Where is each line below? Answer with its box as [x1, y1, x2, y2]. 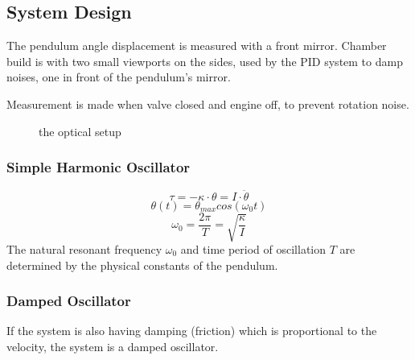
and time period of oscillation [180, 241, 327, 257]
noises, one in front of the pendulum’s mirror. [6, 68, 231, 85]
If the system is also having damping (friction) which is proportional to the [6, 322, 377, 339]
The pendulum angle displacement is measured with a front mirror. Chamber [6, 37, 387, 54]
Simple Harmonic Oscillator [6, 157, 191, 177]
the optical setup [39, 122, 121, 139]
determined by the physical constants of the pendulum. [6, 256, 278, 273]
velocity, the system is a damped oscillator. [6, 338, 219, 354]
